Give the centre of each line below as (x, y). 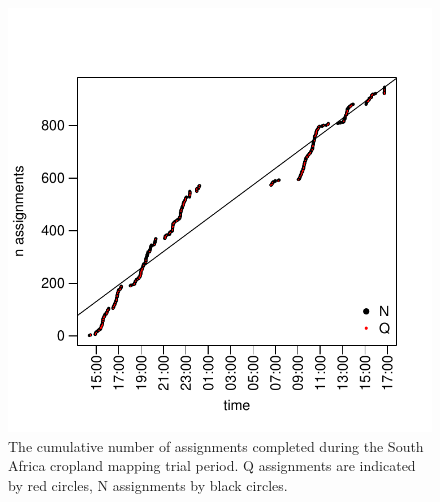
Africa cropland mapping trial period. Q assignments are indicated (212, 465)
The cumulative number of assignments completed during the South (216, 445)
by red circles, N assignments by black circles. (148, 484)
